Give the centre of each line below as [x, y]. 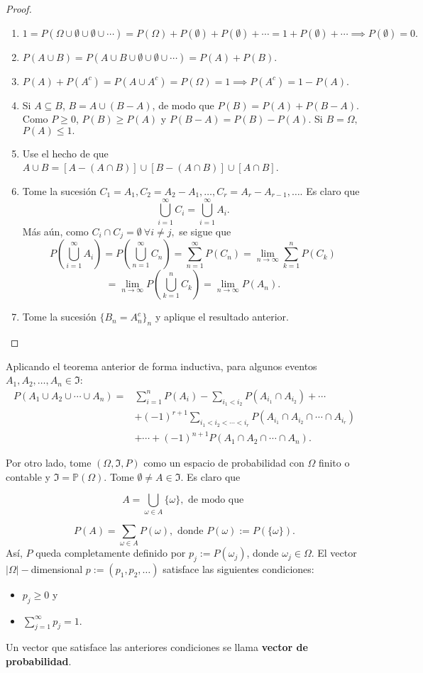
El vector [337, 553]
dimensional [57, 568]
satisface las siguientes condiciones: [238, 568]
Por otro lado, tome [49, 463]
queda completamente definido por [111, 553]
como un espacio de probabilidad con [224, 463]
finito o [334, 463]
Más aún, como [55, 231]
